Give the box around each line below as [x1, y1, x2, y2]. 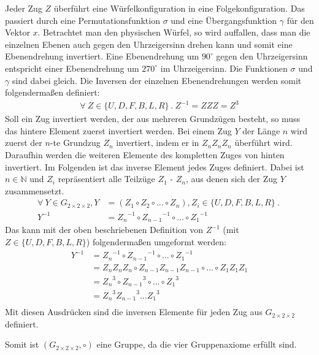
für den [286, 13, 314, 26]
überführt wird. [234, 136, 293, 149]
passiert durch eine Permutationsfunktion [5, 13, 160, 26]
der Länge [242, 124, 280, 137]
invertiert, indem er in [116, 136, 199, 149]
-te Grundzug [50, 136, 101, 149]
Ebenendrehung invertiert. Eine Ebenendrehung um [5, 50, 199, 63]
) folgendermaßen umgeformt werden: [86, 235, 226, 248]
